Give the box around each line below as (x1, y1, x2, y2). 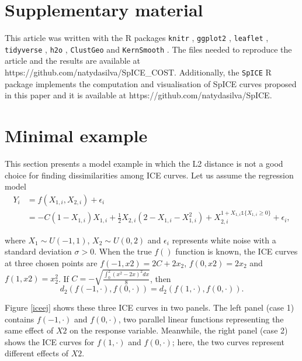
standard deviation (5, 245, 72, 257)
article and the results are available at (5, 54, 141, 67)
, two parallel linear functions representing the (118, 312, 284, 325)
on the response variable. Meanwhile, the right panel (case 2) (70, 324, 288, 336)
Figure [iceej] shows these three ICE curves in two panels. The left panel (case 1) (5, 301, 294, 314)
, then (150, 272, 171, 284)
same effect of (5, 324, 54, 336)
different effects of (5, 347, 68, 359)
